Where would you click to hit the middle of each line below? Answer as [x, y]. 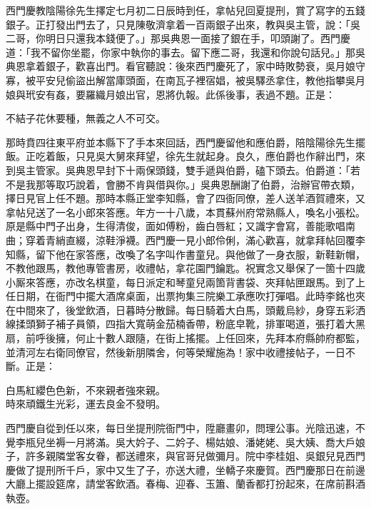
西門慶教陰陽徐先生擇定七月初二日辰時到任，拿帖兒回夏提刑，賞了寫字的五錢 [185, 10]
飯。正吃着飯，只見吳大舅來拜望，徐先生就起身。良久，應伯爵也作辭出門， [181, 156]
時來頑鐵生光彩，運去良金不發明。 [86, 404]
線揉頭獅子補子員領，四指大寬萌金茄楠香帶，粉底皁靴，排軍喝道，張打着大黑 [185, 324]
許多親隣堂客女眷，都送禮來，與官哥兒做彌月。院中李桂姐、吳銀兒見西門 [195, 456]
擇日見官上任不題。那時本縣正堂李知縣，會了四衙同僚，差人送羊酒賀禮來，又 [185, 198]
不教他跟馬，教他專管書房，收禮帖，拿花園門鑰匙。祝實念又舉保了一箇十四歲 [185, 268]
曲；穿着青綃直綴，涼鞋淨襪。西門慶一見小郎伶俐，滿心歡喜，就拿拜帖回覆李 [185, 240]
